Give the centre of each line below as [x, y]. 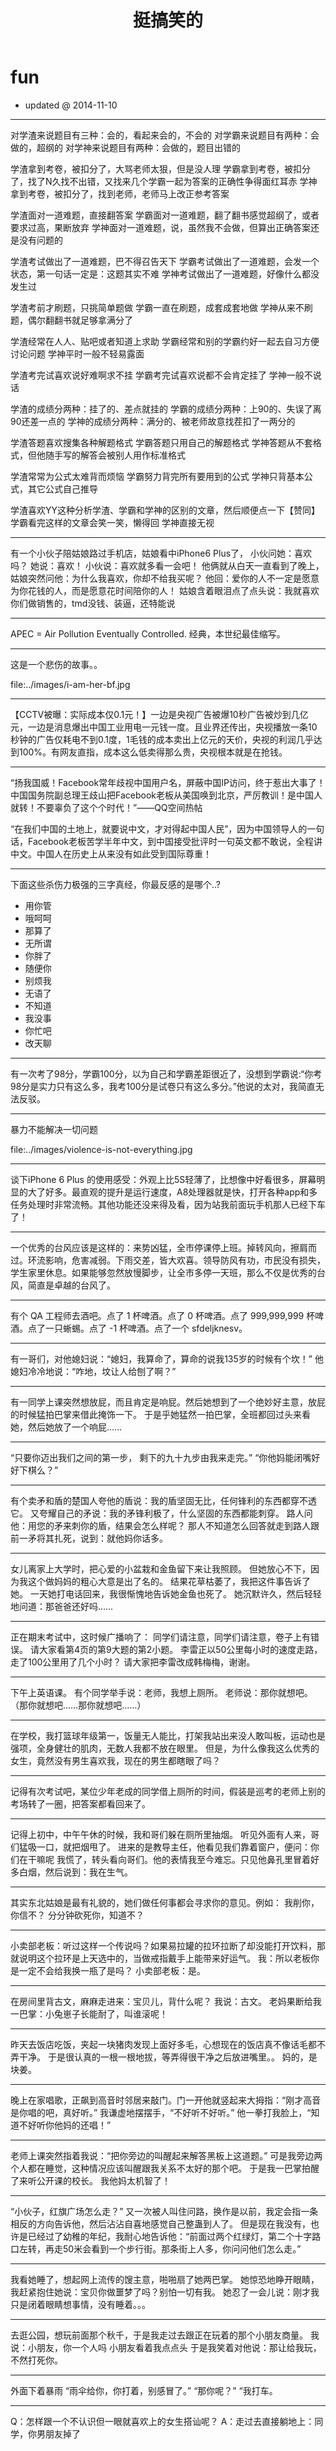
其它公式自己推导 [62, 488]
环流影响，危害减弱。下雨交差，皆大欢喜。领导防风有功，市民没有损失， [176, 1260]
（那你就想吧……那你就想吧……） [78, 1705]
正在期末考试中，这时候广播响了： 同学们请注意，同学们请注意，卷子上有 [160, 1637]
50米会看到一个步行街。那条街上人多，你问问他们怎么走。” [182, 2248]
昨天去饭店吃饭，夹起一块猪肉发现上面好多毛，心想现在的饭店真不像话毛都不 [168, 2044]
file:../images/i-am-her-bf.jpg [70, 684]
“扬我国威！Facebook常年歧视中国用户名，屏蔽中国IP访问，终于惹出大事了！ [168, 782]
